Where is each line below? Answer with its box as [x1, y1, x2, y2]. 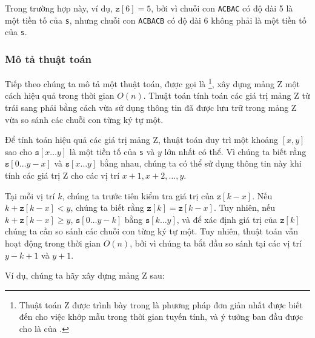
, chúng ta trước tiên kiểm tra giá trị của [62, 189, 214, 202]
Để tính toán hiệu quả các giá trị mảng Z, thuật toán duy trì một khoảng [5, 133, 279, 146]
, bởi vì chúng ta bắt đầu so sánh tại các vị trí [130, 237, 302, 250]
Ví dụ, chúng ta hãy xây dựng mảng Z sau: [5, 269, 165, 282]
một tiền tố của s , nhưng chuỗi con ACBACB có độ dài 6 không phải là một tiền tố [5, 13, 307, 26]
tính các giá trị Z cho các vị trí [5, 169, 120, 182]
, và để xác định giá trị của [176, 213, 277, 225]
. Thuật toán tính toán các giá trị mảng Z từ [143, 89, 310, 102]
